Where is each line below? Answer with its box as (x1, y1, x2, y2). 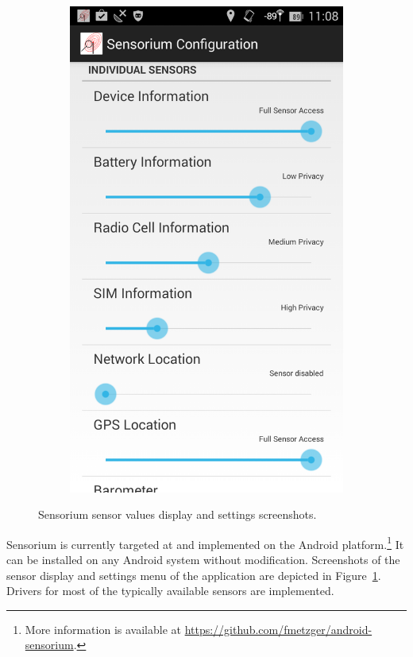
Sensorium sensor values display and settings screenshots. (38, 506, 317, 523)
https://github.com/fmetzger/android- (184, 620, 372, 637)
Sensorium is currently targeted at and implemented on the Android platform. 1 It (6, 533, 404, 552)
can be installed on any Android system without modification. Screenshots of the (6, 551, 400, 567)
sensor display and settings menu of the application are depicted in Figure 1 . (6, 566, 381, 583)
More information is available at (25, 620, 181, 637)
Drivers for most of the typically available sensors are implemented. (6, 582, 334, 599)
